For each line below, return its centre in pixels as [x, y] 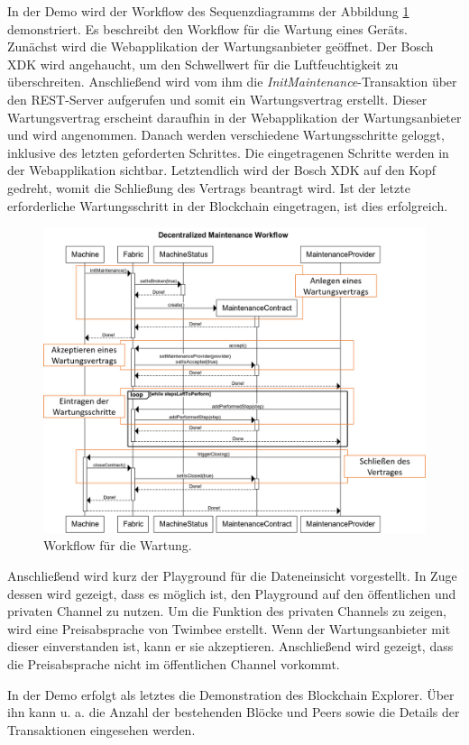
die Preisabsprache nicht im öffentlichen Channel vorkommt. [174, 663]
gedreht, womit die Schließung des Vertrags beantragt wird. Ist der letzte [209, 187]
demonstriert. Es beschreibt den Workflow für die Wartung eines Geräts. [207, 28]
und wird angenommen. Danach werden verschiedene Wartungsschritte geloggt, [226, 135]
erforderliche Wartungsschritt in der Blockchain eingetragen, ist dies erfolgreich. [228, 205]
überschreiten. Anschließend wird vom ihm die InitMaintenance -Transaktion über [232, 82]
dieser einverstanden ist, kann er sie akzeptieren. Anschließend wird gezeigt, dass [230, 646]
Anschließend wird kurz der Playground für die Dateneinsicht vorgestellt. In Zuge [232, 576]
